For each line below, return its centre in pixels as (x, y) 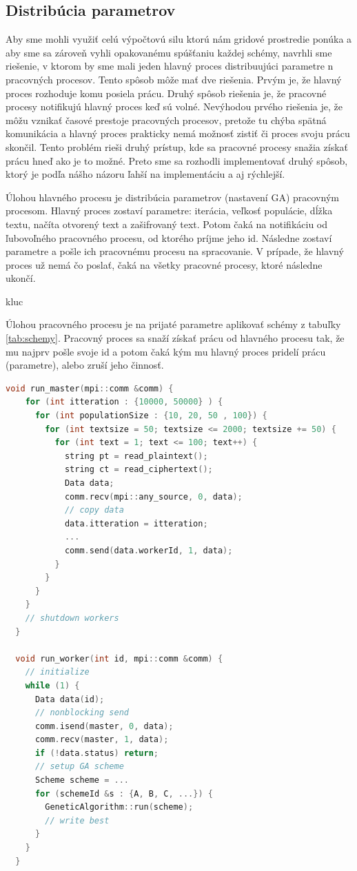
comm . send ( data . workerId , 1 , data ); (149, 550)
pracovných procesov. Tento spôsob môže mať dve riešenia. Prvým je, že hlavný (174, 79)
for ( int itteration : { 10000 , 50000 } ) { (124, 402)
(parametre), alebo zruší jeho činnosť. (85, 365)
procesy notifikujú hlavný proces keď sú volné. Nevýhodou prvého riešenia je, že (174, 106)
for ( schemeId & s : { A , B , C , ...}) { (124, 793)
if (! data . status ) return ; (97, 753)
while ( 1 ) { (52, 685)
